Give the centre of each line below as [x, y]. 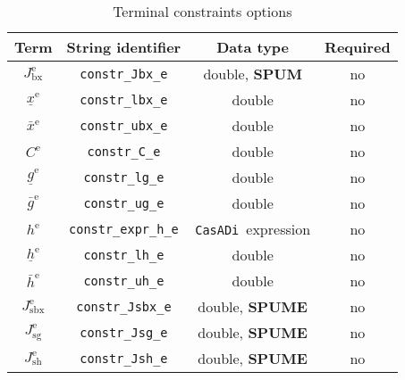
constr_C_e [124, 151]
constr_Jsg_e [124, 332]
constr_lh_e [124, 255]
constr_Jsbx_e [124, 306]
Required [358, 47]
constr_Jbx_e [124, 74]
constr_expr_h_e [124, 229]
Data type [253, 47]
